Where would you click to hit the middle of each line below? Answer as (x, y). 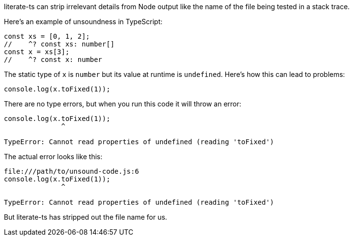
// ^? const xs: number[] (59, 44)
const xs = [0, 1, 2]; (47, 36)
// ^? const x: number (53, 60)
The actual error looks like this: (53, 157)
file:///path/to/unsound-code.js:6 (72, 171)
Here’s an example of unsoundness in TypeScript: (83, 22)
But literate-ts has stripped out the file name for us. (86, 217)
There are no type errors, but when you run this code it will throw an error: (123, 104)
